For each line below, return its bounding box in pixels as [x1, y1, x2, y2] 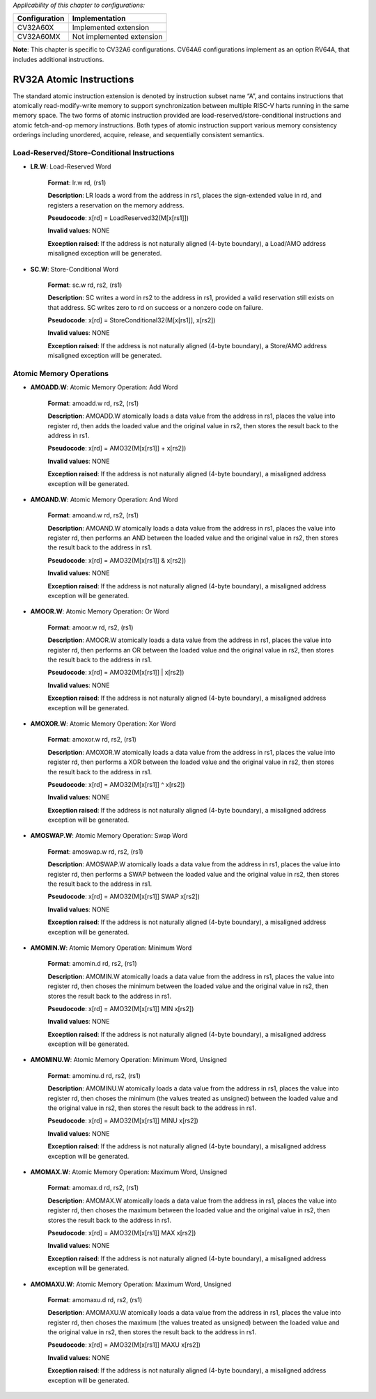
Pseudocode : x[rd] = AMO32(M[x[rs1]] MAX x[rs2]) [47, 1228, 196, 1237]
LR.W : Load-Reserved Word [30, 162, 111, 171]
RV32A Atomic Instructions [13, 73, 134, 85]
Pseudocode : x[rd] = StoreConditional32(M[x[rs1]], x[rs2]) [47, 316, 216, 325]
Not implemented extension [72, 32, 163, 42]
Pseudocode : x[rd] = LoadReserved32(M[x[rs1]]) [47, 213, 189, 222]
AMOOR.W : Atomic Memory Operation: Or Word [30, 607, 170, 616]
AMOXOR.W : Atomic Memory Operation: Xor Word [30, 719, 176, 728]
